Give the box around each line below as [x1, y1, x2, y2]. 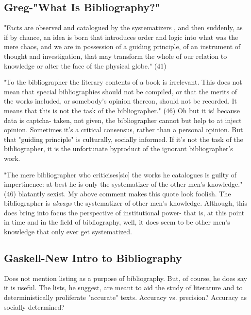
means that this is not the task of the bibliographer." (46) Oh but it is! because [4, 105, 240, 115]
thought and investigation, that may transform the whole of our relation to [4, 51, 227, 61]
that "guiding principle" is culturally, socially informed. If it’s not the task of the [4, 134, 243, 144]
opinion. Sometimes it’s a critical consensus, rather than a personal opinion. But [4, 124, 243, 135]
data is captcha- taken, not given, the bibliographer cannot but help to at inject [4, 115, 242, 125]
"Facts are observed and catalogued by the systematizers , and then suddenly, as [4, 22, 243, 33]
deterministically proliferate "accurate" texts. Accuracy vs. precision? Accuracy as [4, 292, 247, 302]
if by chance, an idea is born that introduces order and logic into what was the [4, 32, 238, 42]
